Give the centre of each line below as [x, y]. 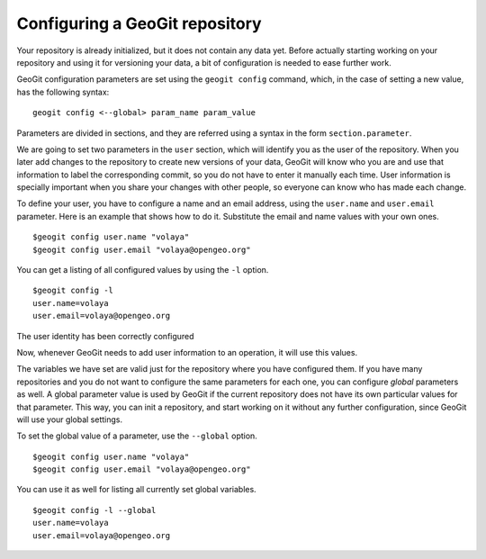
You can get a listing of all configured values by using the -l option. [143, 270]
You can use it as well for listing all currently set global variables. [136, 490]
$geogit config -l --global [94, 510]
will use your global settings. [70, 419]
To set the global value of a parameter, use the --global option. [137, 436]
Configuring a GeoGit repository [139, 23]
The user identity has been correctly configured [105, 336]
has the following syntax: [63, 92]
